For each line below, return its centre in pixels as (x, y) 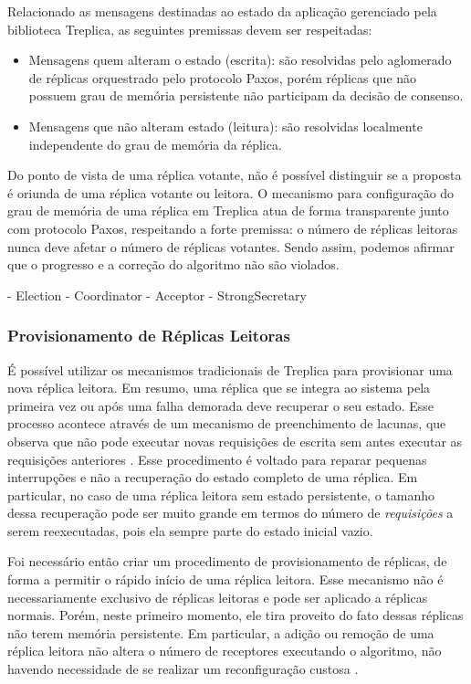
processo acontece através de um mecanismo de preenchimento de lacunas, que (227, 423)
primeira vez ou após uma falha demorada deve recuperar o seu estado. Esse (221, 405)
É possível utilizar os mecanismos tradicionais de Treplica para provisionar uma (230, 369)
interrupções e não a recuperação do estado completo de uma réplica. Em (213, 477)
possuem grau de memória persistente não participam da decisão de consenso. (246, 95)
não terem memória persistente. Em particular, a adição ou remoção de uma (221, 632)
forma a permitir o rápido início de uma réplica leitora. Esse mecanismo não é (225, 579)
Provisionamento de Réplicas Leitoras (149, 336)
